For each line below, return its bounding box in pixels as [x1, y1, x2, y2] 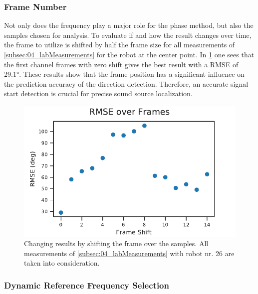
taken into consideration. [24, 258, 100, 268]
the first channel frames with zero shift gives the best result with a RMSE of [4, 59, 239, 69]
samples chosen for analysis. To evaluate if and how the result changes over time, [4, 29, 252, 40]
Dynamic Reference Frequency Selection [4, 279, 169, 291]
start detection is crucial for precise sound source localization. [4, 88, 193, 99]
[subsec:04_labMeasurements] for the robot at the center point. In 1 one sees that [4, 49, 255, 59]
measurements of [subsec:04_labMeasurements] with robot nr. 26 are [24, 248, 235, 258]
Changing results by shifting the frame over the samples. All [24, 238, 209, 249]
